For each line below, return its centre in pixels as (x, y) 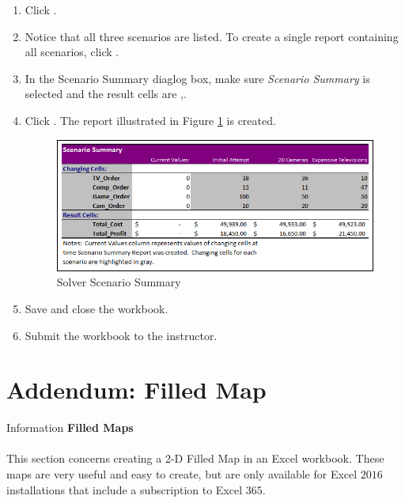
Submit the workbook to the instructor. (121, 335)
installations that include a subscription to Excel (125, 489)
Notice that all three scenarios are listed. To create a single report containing (212, 36)
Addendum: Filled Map (136, 390)
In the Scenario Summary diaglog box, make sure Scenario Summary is (197, 78)
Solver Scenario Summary (119, 282)
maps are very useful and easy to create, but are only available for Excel (182, 474)
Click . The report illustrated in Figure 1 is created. (150, 120)
